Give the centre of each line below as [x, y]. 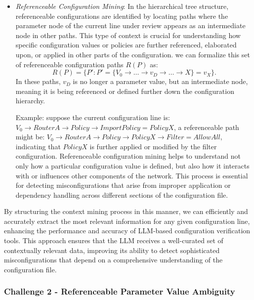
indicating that [38, 146]
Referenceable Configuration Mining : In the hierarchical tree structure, [122, 6]
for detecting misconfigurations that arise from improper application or [123, 185]
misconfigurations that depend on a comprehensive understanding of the [113, 260]
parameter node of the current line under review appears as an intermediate [130, 25]
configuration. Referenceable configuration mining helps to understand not [128, 156]
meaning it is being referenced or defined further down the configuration [125, 91]
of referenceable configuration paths [69, 64]
